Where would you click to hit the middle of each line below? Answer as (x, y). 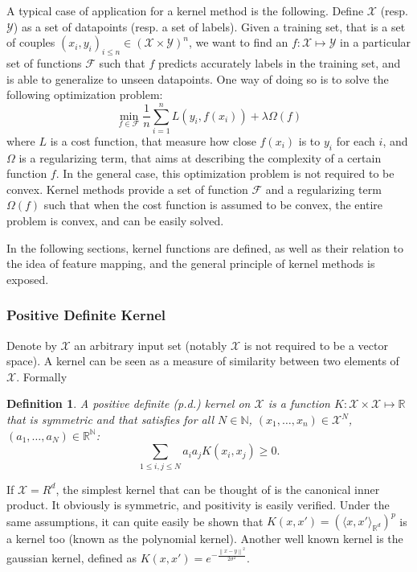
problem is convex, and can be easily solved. (115, 221)
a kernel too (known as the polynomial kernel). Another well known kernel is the (205, 539)
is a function (299, 403)
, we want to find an (238, 42)
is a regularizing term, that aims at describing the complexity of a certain (200, 157)
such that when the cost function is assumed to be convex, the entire (213, 205)
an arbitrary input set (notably (151, 345)
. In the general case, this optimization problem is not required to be (225, 173)
